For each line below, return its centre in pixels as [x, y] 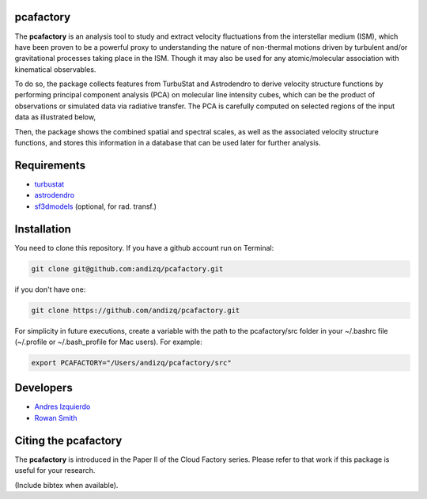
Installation [43, 229]
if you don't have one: [50, 289]
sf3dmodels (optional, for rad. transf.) [96, 206]
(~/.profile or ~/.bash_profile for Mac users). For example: [108, 342]
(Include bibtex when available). [66, 485]
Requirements [50, 165]
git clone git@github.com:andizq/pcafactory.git [127, 268]
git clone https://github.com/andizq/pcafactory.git [136, 310]
